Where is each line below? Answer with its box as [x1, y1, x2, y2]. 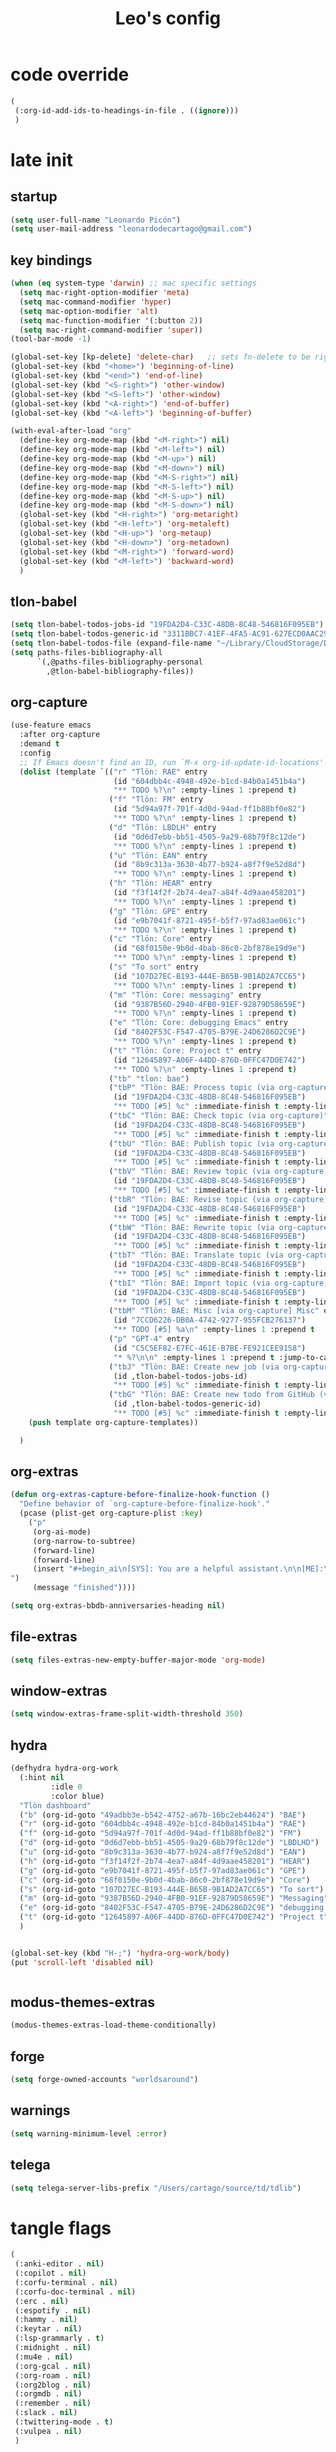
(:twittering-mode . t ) [14, 2417, 114, 2427]
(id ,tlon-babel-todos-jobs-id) [113, 1371, 248, 1381]
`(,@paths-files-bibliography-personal [36, 657, 203, 667]
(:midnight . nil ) [14, 2343, 92, 2353]
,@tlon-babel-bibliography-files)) [46, 666, 195, 676]
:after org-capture [19, 730, 101, 740]
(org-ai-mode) [32, 1527, 92, 1537]
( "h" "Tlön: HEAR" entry [108, 878, 213, 889]
